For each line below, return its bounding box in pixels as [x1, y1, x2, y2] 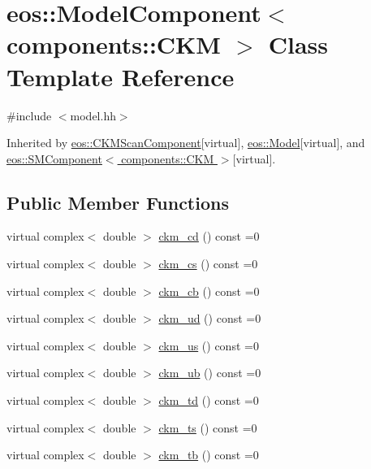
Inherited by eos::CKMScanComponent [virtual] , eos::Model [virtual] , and [6, 134, 365, 151]
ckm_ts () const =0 [158, 419, 257, 436]
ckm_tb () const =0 [158, 446, 259, 463]
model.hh [70, 106, 116, 124]
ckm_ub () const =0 [158, 364, 261, 381]
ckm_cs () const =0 [158, 255, 258, 272]
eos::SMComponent [6, 150, 102, 167]
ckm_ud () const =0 [158, 310, 261, 327]
